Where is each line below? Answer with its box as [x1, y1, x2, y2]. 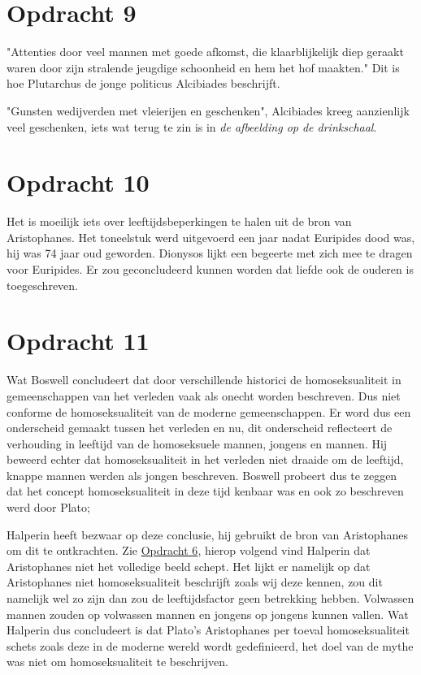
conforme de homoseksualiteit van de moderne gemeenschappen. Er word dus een [7, 403, 411, 420]
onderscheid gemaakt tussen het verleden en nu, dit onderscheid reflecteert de [7, 419, 393, 436]
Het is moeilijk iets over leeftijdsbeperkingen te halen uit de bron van [7, 213, 352, 230]
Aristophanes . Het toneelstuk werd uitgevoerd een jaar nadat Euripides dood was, [7, 228, 415, 245]
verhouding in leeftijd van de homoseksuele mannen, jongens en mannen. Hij [7, 435, 388, 452]
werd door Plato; [7, 499, 90, 516]
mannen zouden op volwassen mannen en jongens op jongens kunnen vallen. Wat [7, 605, 409, 622]
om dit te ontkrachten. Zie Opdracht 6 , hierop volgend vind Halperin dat [7, 542, 371, 559]
